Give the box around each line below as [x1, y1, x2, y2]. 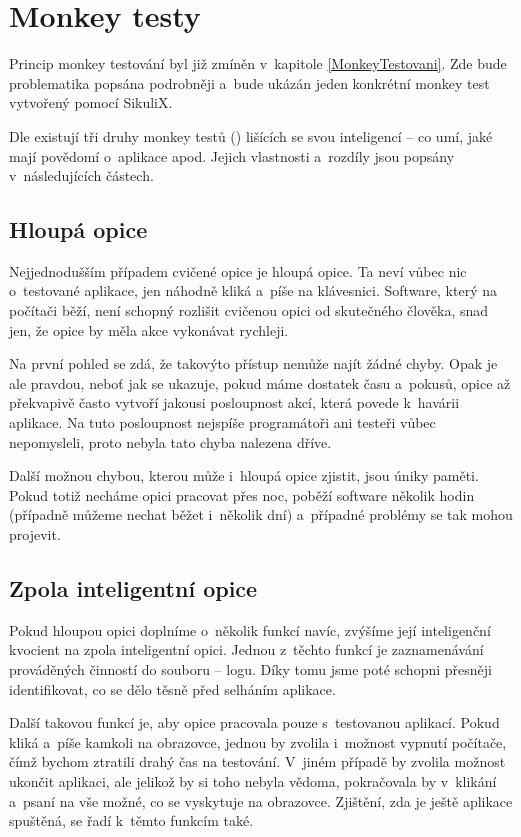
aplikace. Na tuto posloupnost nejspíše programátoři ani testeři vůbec [9, 412, 436, 433]
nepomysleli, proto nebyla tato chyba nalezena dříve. [9, 431, 332, 452]
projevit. [9, 524, 61, 545]
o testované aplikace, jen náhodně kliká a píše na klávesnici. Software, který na [9, 280, 497, 301]
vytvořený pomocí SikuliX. [9, 92, 173, 113]
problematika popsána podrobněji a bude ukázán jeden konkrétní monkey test [9, 72, 490, 93]
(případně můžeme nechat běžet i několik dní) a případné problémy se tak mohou [9, 504, 513, 525]
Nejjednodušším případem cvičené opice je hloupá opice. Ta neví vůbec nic [9, 260, 467, 281]
